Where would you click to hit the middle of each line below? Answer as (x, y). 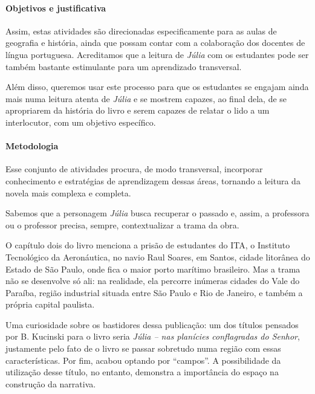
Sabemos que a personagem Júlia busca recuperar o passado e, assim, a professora (157, 213)
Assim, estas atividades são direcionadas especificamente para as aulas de (141, 31)
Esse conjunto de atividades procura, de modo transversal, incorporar (134, 169)
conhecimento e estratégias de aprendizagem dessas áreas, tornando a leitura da (153, 180)
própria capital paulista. (50, 304)
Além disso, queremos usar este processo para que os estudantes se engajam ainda (157, 87)
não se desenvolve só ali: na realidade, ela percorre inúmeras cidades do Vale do (153, 281)
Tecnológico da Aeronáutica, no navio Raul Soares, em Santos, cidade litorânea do (158, 257)
